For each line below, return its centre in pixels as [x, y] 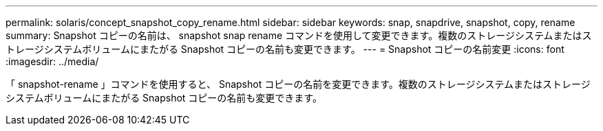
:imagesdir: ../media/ [52, 61]
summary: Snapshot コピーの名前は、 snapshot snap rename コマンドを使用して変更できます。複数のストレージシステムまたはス [299, 35]
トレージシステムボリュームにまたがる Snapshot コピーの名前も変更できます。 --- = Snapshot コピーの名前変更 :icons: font [285, 49]
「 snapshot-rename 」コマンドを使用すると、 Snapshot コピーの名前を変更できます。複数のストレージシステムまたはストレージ [298, 84]
